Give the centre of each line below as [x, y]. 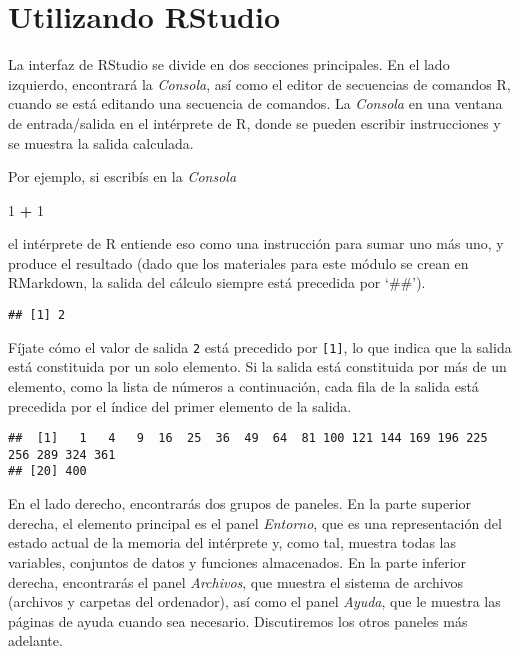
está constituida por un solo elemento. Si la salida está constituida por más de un [257, 366]
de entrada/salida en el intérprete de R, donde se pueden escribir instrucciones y [254, 122]
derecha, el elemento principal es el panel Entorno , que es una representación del [255, 522]
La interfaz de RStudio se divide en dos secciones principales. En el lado [229, 64]
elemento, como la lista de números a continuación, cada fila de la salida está [243, 385]
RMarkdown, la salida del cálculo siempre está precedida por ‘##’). [217, 282]
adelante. [35, 640]
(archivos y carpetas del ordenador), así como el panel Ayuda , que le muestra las [254, 601]
